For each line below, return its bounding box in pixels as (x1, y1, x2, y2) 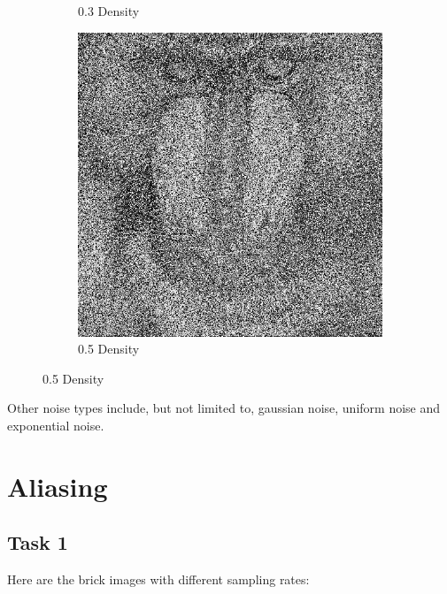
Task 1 (7, 529, 68, 556)
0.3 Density (78, 2, 140, 19)
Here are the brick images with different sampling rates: (7, 570, 310, 589)
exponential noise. (7, 415, 104, 434)
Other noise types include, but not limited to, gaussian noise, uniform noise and (7, 399, 441, 417)
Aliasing (7, 468, 108, 504)
